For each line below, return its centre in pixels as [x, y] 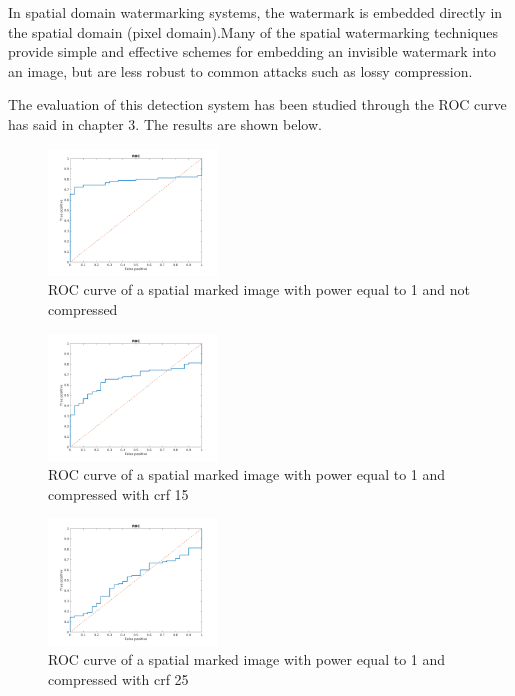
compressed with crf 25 [118, 678]
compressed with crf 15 [118, 493]
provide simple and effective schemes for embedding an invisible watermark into [252, 51]
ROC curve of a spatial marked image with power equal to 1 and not [259, 289]
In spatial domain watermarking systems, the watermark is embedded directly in [255, 12]
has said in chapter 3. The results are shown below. [165, 123]
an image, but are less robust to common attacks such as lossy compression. [240, 70]
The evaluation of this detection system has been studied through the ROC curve [257, 104]
